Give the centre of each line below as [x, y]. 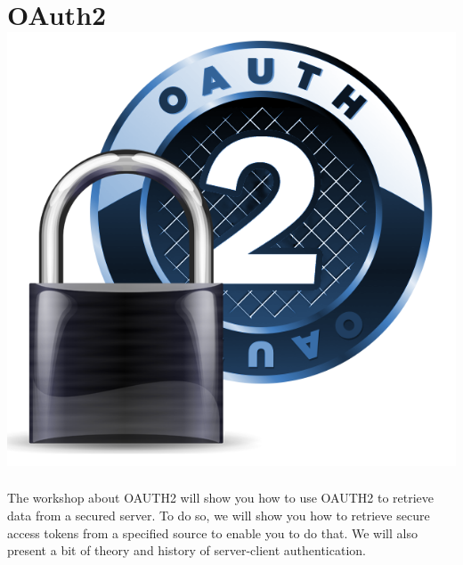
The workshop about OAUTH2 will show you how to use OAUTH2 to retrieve [221, 498]
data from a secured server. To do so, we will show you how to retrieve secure [219, 516]
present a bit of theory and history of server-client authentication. [187, 550]
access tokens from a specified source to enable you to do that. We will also [212, 532]
